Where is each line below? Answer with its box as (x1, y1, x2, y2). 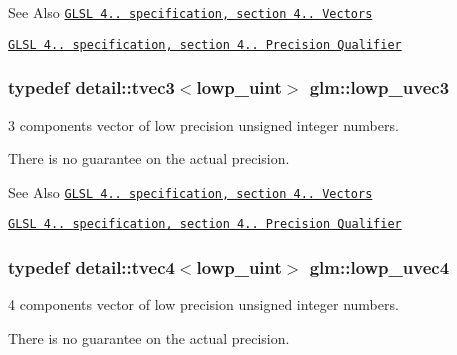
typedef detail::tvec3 (8, 75, 175, 100)
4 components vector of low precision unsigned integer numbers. (8, 294, 399, 315)
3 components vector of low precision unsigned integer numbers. (8, 114, 399, 135)
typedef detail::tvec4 (8, 254, 175, 279)
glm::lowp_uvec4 (309, 254, 450, 279)
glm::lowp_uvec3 (309, 75, 450, 100)
